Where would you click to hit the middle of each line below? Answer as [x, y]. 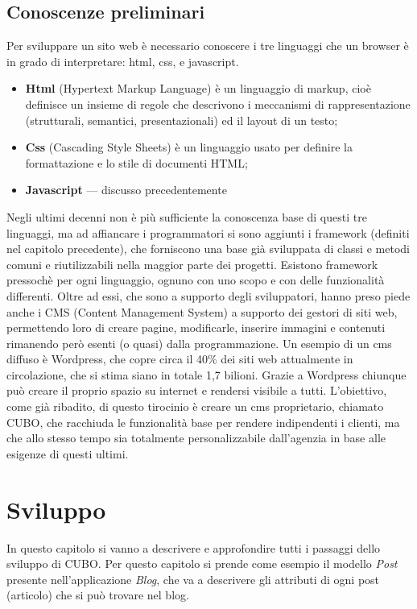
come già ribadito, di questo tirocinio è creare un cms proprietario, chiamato [195, 406]
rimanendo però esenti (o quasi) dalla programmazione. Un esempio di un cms [199, 343]
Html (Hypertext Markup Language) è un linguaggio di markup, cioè [198, 88]
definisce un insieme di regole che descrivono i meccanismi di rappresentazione [218, 104]
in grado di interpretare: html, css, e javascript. [123, 61]
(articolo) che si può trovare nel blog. [98, 595]
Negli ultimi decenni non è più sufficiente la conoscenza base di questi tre [187, 216]
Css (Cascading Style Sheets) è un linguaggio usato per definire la [189, 147]
